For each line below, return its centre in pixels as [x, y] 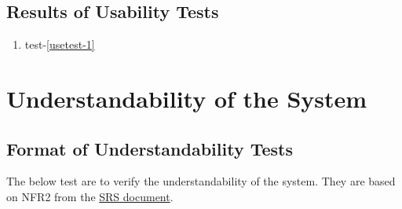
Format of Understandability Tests [150, 148]
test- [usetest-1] [60, 44]
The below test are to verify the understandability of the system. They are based [201, 181]
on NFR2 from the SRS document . [90, 196]
